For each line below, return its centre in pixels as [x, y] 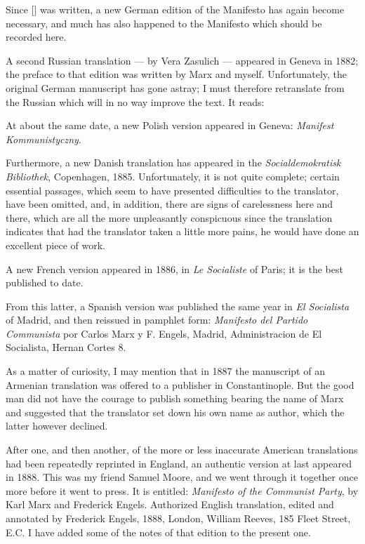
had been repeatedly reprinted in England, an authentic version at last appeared [179, 463]
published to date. [45, 283]
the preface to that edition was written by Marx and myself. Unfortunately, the [177, 74]
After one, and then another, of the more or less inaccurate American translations [182, 450]
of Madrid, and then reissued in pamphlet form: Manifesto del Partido [157, 320]
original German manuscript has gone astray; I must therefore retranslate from [175, 87]
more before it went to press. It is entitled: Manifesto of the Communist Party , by [182, 490]
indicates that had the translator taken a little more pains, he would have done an [182, 231]
